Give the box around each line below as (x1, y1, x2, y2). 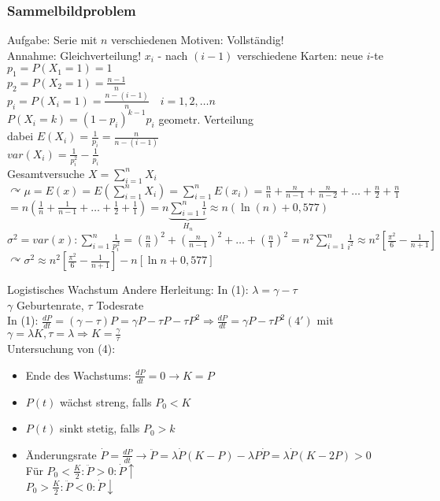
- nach (157, 46, 188, 63)
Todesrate (96, 296, 144, 313)
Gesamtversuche (7, 165, 85, 181)
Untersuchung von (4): (7, 340, 116, 357)
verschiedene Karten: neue (237, 46, 364, 63)
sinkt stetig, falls (59, 420, 140, 436)
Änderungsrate (25, 446, 97, 462)
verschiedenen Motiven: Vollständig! (111, 32, 284, 48)
